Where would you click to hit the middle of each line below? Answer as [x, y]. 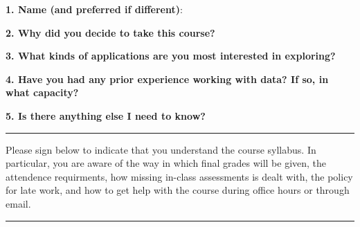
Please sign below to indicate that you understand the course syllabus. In [161, 149]
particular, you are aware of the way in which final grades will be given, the [166, 163]
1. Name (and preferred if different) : [94, 9]
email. [18, 203]
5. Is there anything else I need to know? [106, 115]
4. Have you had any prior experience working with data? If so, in [167, 79]
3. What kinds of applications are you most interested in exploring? [171, 56]
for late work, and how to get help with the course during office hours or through [178, 190]
